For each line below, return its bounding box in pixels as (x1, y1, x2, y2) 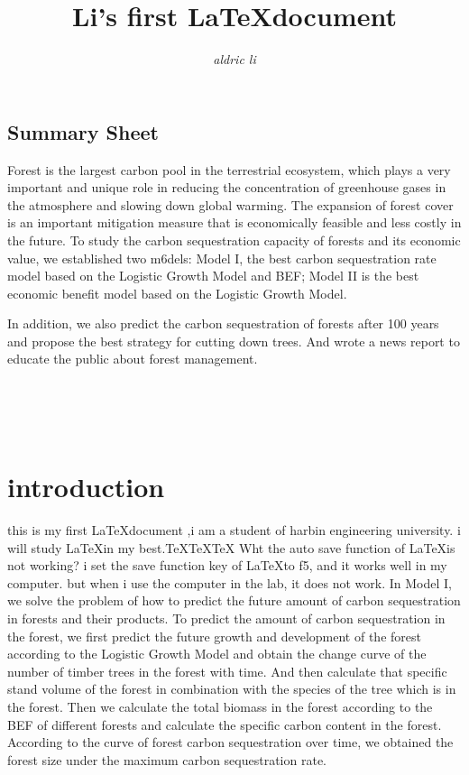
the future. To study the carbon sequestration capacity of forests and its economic (7, 230, 461, 249)
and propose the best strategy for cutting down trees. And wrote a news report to (7, 331, 460, 350)
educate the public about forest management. (7, 349, 258, 368)
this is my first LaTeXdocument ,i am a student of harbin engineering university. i (7, 520, 461, 539)
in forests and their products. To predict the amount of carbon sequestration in (7, 608, 446, 627)
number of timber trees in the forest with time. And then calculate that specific (7, 661, 447, 680)
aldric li (213, 50, 256, 69)
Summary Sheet (7, 117, 159, 145)
